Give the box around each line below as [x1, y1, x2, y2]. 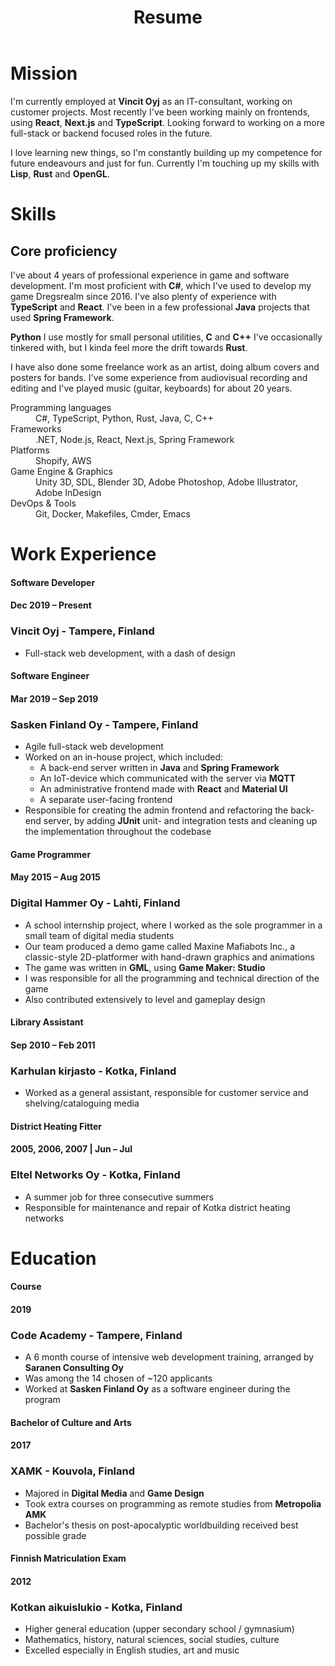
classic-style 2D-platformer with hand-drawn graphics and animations [24, 951, 315, 963]
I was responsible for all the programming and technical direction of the [24, 972, 320, 984]
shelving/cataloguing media [24, 1097, 140, 1110]
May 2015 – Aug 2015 [10, 871, 101, 883]
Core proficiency [10, 242, 118, 260]
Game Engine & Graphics [10, 465, 113, 477]
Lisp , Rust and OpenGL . [10, 167, 110, 180]
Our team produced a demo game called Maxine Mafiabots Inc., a [24, 940, 296, 952]
